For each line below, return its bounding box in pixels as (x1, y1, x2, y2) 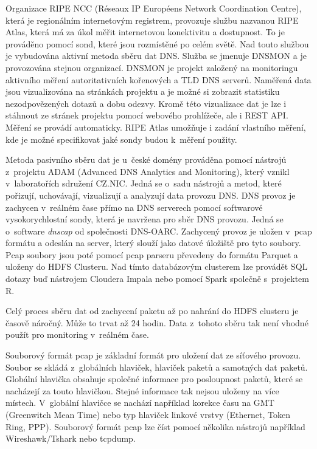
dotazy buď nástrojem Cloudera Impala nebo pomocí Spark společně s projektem (5, 272, 309, 285)
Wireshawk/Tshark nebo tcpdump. (5, 432, 136, 445)
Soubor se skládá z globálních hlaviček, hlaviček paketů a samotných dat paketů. (5, 360, 308, 373)
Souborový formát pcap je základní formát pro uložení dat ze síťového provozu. (5, 349, 301, 362)
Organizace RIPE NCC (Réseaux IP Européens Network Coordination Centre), (5, 2, 302, 14)
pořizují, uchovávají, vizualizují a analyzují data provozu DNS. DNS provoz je (5, 188, 296, 201)
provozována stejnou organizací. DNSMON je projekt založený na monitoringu (5, 61, 298, 74)
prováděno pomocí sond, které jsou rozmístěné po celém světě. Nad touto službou (5, 37, 309, 50)
